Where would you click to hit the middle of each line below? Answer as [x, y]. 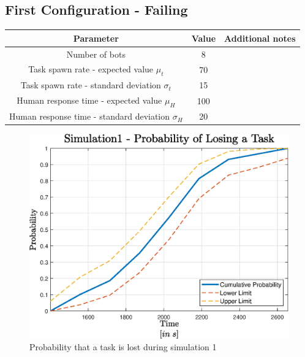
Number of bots [96, 54]
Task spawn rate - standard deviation [91, 85]
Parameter [96, 38]
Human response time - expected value [89, 100]
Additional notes [260, 38]
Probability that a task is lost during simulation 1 [123, 347]
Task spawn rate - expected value [91, 69]
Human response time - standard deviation [90, 116]
